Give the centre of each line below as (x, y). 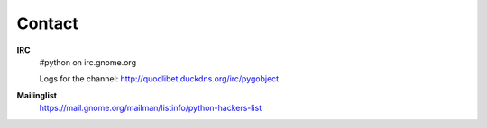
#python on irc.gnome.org (88, 62)
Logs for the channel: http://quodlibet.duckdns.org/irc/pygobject (159, 79)
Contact (47, 23)
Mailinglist (37, 95)
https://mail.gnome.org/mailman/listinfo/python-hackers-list (151, 108)
